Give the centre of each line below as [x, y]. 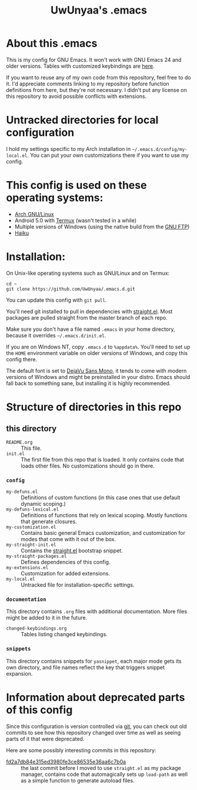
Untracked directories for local [82, 120]
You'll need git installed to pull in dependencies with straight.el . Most [89, 311]
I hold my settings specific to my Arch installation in [69, 149]
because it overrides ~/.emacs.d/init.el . [56, 335]
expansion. [19, 673]
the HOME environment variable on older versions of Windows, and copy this [97, 353]
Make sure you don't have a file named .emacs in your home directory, [91, 329]
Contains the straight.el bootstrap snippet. [72, 551]
